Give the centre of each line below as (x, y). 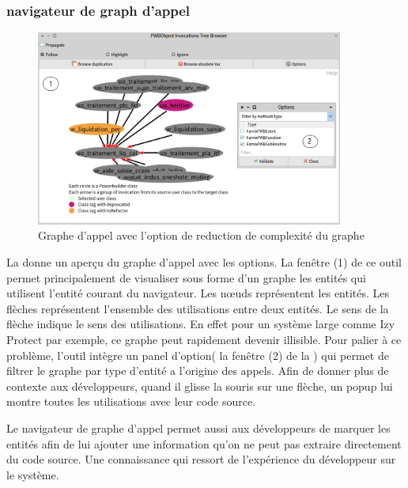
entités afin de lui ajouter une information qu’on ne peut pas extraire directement (204, 443)
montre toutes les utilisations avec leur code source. (131, 401)
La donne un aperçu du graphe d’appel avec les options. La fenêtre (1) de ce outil (204, 262)
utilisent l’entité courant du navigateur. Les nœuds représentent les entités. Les (198, 293)
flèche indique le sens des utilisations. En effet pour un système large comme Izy (201, 324)
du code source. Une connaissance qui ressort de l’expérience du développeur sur (201, 459)
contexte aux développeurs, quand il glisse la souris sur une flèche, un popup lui (200, 386)
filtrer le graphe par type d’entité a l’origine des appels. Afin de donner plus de (198, 371)
